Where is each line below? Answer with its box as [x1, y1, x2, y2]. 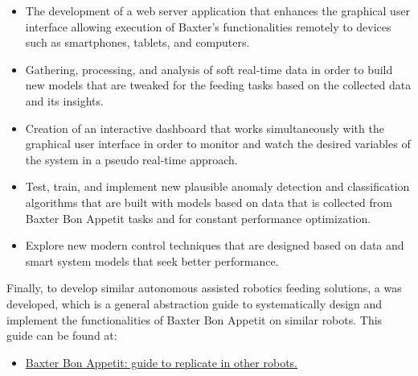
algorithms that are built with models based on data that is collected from [25, 193, 392, 210]
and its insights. [25, 92, 104, 109]
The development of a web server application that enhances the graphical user [25, 2, 411, 19]
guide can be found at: [6, 327, 117, 344]
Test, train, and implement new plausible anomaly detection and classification [25, 178, 410, 195]
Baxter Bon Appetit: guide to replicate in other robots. [25, 353, 297, 370]
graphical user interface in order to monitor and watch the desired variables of [25, 135, 411, 152]
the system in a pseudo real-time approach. [25, 151, 238, 167]
